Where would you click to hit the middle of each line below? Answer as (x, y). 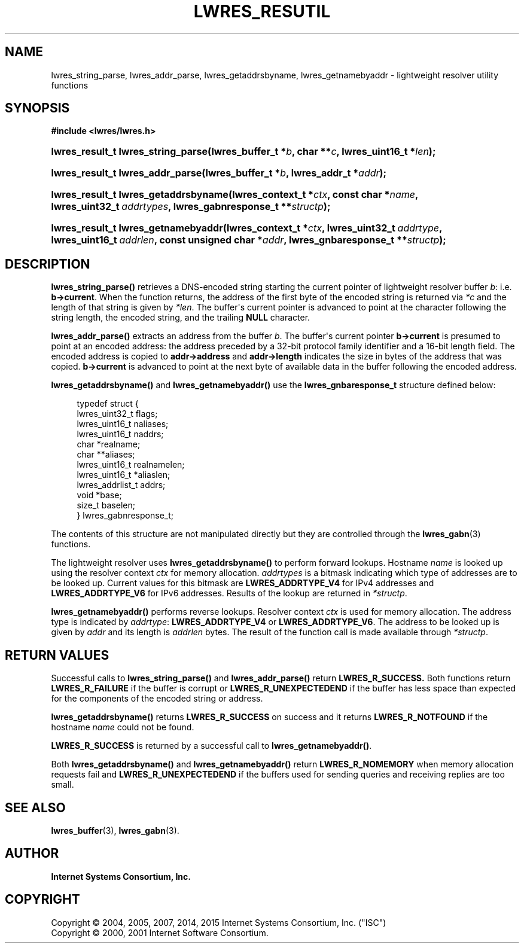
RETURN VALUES (57, 655)
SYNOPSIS (37, 108)
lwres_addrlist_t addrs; (121, 485)
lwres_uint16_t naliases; (123, 424)
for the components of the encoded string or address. (157, 699)
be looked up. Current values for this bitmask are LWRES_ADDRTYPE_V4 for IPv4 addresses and (243, 583)
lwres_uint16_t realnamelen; (131, 465)
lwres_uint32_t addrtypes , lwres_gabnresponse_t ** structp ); (191, 207)
